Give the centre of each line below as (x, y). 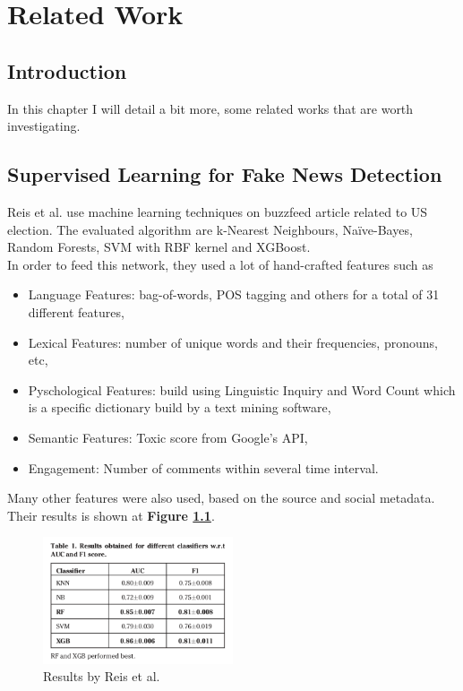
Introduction (67, 70)
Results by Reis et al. (102, 676)
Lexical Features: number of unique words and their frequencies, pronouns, (233, 342)
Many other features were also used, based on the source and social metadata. (221, 498)
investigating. (44, 126)
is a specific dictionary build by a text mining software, (180, 407)
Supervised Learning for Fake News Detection (225, 174)
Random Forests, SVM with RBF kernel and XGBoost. (159, 247)
